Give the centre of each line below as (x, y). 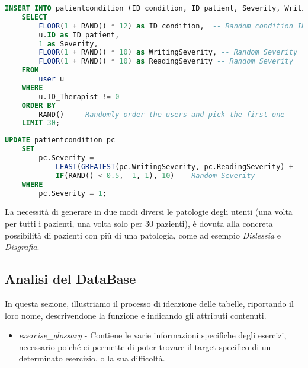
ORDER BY (38, 105)
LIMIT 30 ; (41, 123)
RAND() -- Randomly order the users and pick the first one (162, 114)
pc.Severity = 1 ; (73, 193)
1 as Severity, (68, 44)
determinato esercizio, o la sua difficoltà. (92, 358)
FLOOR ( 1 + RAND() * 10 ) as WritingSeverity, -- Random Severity (168, 53)
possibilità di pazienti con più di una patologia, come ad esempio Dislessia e (143, 235)
